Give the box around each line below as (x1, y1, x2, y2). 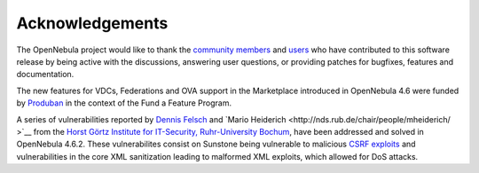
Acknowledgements (16, 13, 169, 33)
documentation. (16, 69, 75, 80)
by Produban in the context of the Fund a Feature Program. (16, 98, 232, 108)
